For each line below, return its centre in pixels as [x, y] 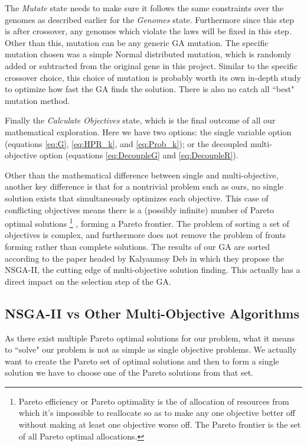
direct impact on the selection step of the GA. [88, 281]
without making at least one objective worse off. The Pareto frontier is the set [160, 424]
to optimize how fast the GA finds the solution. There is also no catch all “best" [150, 89]
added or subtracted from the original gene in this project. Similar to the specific [151, 65]
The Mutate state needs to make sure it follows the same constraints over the [144, 8]
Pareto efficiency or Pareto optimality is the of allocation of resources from [154, 401]
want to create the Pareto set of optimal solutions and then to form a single [142, 361]
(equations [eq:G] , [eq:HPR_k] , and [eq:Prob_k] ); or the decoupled [126, 143]
